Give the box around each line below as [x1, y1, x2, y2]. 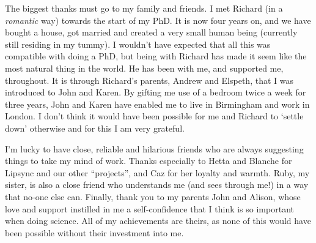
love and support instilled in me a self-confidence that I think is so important [5, 202, 294, 215]
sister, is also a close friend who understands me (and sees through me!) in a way [5, 178, 309, 191]
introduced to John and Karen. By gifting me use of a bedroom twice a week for [5, 86, 306, 99]
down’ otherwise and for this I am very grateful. [5, 121, 185, 134]
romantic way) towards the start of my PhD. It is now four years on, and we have [5, 13, 311, 26]
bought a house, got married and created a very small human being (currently [5, 26, 298, 39]
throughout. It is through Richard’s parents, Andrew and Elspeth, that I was [5, 73, 293, 86]
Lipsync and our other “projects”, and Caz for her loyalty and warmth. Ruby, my [5, 166, 310, 179]
